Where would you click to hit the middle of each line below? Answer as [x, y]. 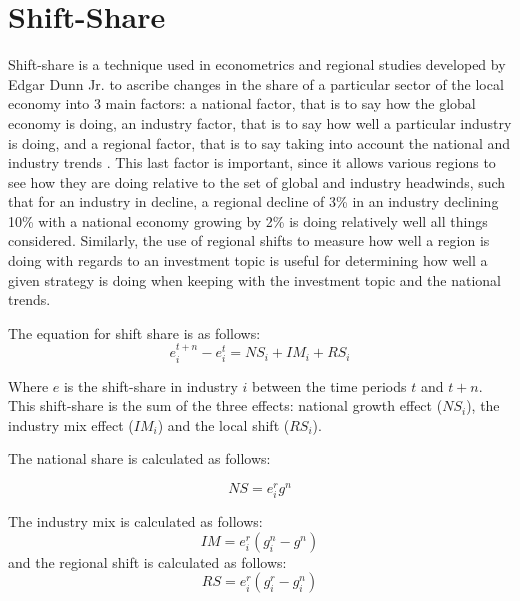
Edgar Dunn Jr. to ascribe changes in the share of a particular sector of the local [256, 83]
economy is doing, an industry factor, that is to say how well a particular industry [260, 122]
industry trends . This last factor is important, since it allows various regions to [252, 162]
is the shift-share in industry [150, 385]
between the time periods [329, 385]
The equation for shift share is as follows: [134, 332]
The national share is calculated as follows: [139, 458]
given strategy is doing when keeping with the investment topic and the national [254, 279]
